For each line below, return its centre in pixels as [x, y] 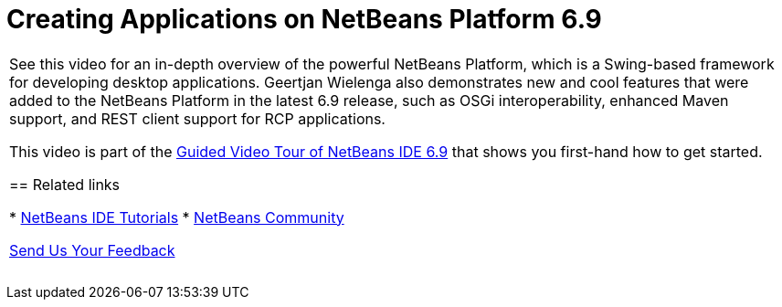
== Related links [65, 184]
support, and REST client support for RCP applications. [197, 118]
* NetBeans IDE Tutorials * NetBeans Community [177, 217]
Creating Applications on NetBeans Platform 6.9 [304, 19]
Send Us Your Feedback [92, 250]
